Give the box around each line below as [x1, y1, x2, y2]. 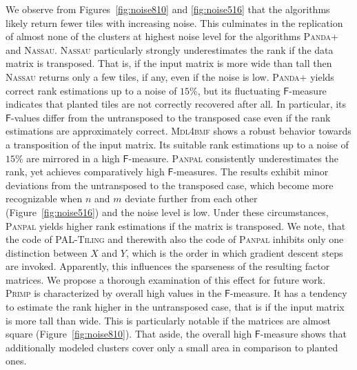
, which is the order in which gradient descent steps [126, 245, 343, 260]
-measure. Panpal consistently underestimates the [128, 150, 338, 165]
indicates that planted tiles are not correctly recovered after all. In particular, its [6, 97, 347, 111]
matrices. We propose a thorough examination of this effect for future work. [6, 272, 326, 286]
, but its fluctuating [197, 83, 280, 97]
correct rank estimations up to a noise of [6, 83, 177, 97]
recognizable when [6, 191, 83, 206]
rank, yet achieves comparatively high [6, 164, 165, 179]
